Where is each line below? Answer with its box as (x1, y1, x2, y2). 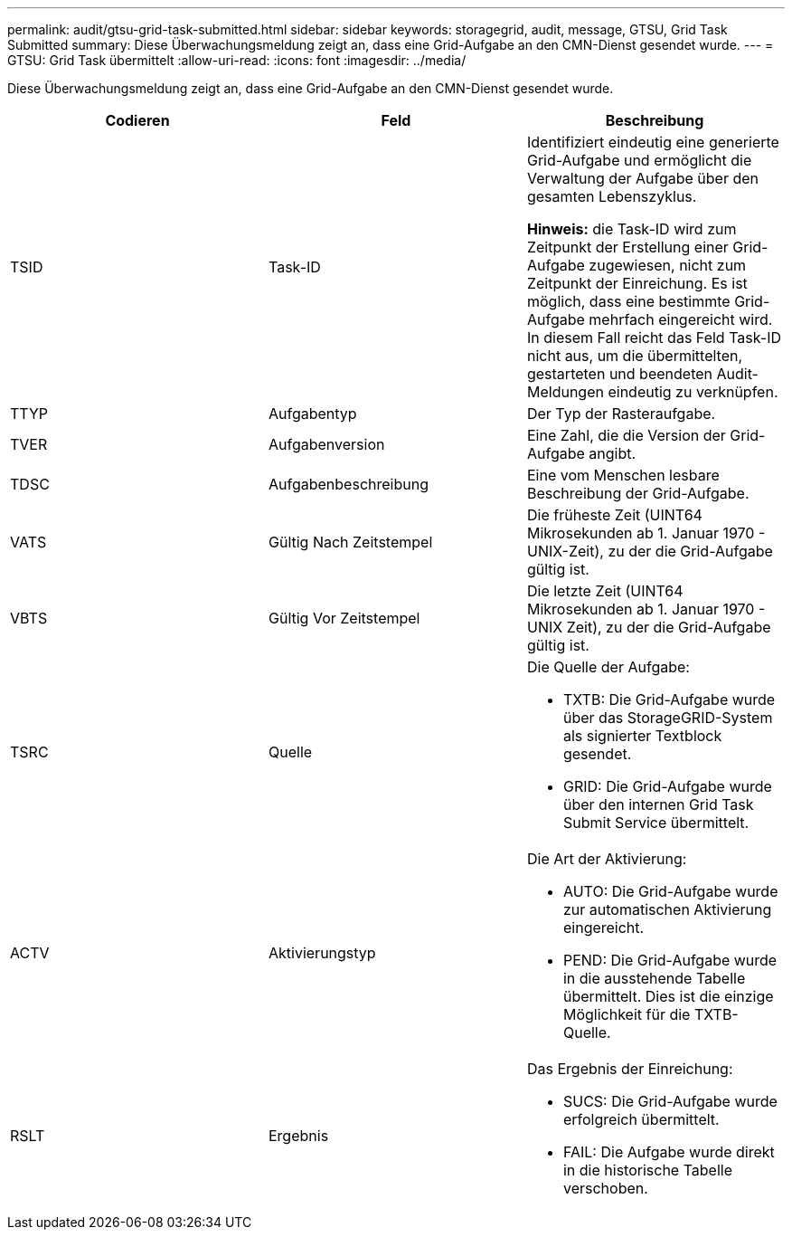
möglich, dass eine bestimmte (526, 292, 731, 310)
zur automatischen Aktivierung (562, 900, 772, 918)
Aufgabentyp (268, 404, 357, 423)
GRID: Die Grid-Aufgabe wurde (562, 777, 772, 795)
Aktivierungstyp (268, 944, 376, 962)
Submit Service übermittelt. (562, 814, 750, 832)
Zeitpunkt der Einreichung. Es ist (526, 274, 748, 292)
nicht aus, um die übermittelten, (526, 347, 743, 365)
